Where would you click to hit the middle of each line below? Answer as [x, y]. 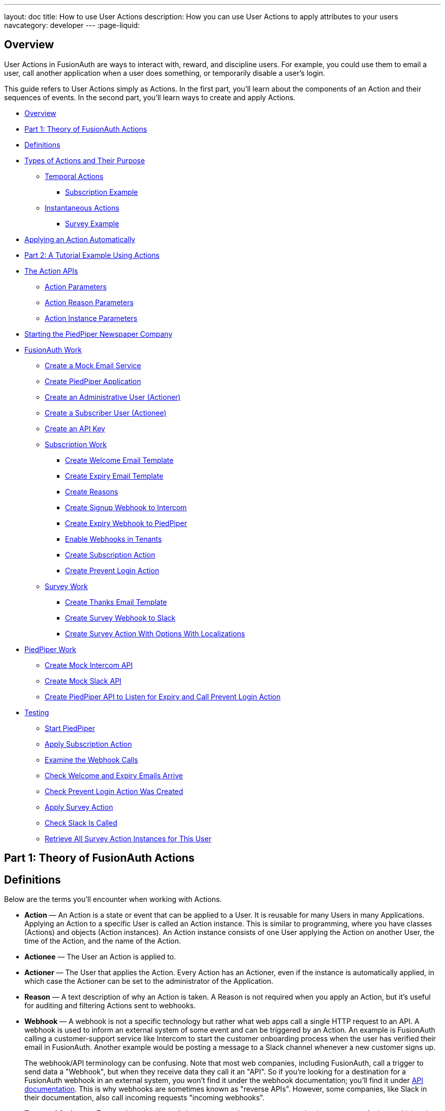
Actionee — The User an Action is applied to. [100, 957]
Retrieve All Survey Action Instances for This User [128, 838]
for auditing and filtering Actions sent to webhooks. [110, 1006]
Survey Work [66, 586]
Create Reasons [92, 491]
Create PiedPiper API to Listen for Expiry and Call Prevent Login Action [163, 696]
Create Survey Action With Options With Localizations [155, 633]
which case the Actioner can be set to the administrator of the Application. [149, 981]
